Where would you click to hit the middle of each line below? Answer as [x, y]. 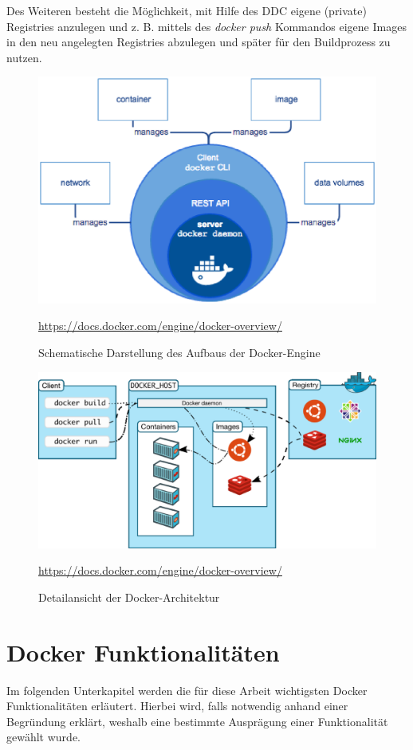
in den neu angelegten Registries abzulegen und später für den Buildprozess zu [199, 42]
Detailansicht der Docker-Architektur [129, 597]
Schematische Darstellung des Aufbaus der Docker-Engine [179, 353]
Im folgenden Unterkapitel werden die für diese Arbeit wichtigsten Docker [187, 690]
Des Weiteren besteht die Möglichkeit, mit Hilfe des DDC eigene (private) [187, 10]
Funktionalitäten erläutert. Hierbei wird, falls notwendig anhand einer [177, 706]
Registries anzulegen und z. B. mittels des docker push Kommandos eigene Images [206, 26]
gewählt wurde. [43, 737]
